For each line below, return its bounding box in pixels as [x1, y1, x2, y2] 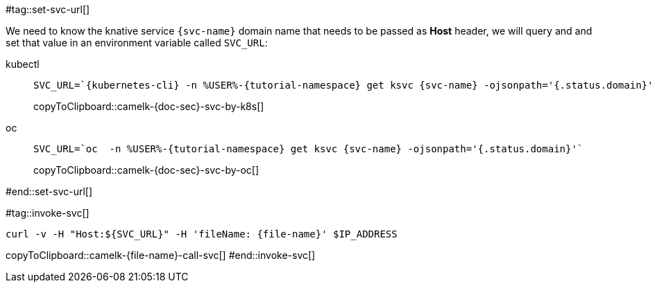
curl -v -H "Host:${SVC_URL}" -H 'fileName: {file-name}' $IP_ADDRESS [6, 228, 398, 240]
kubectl [6, 58, 40, 70]
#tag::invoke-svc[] [6, 207, 90, 219]
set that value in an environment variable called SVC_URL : [6, 37, 268, 48]
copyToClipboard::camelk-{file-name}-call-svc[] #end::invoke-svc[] [6, 249, 316, 261]
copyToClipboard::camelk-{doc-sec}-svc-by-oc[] [33, 164, 260, 176]
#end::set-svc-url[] [6, 186, 93, 197]
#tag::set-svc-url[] [6, 3, 90, 15]
